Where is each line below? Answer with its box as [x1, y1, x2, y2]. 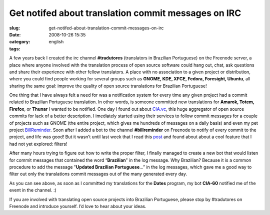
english [48, 39, 64, 45]
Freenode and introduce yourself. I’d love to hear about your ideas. [9, 203, 146, 209]
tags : [9, 45, 20, 52]
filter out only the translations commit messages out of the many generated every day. [9, 171, 187, 177]
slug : [9, 25, 20, 31]
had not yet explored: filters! [9, 141, 67, 147]
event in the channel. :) [9, 187, 57, 193]
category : [9, 39, 30, 45]
